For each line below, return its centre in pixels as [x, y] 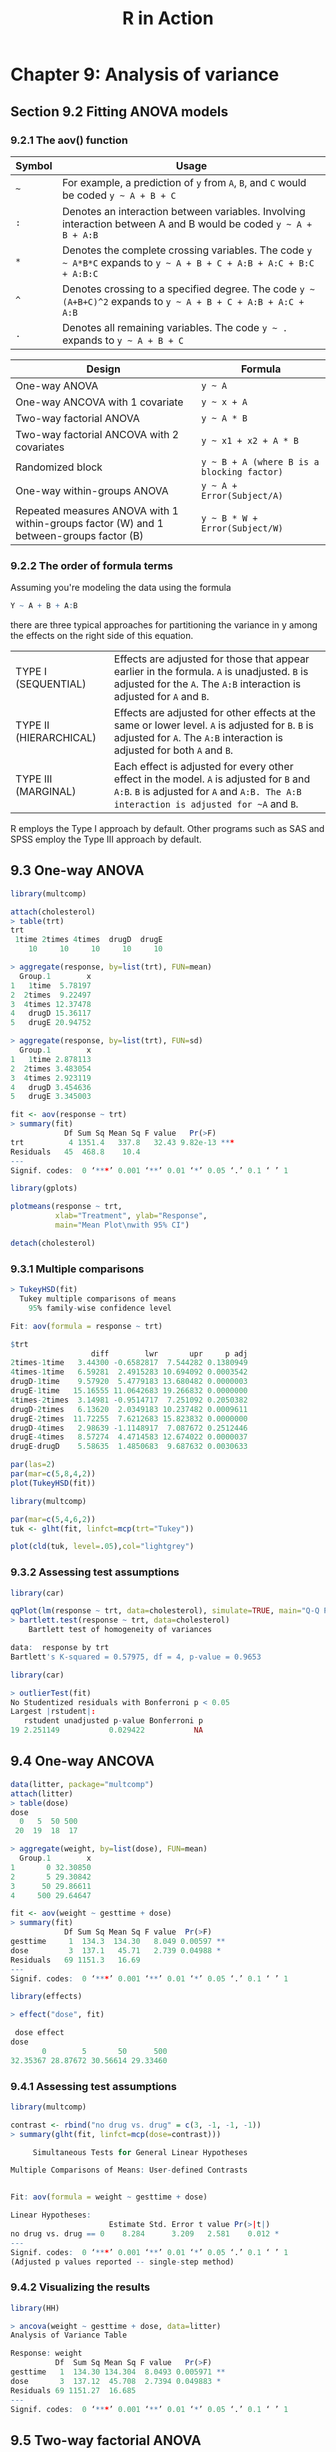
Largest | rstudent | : [53, 1712]
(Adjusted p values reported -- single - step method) [122, 2262]
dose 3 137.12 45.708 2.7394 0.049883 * [116, 2381]
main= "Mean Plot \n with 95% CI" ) [122, 1225]
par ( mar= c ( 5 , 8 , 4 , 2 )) [53, 1474]
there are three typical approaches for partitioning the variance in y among [164, 625]
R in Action [168, 18]
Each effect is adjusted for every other [203, 767]
